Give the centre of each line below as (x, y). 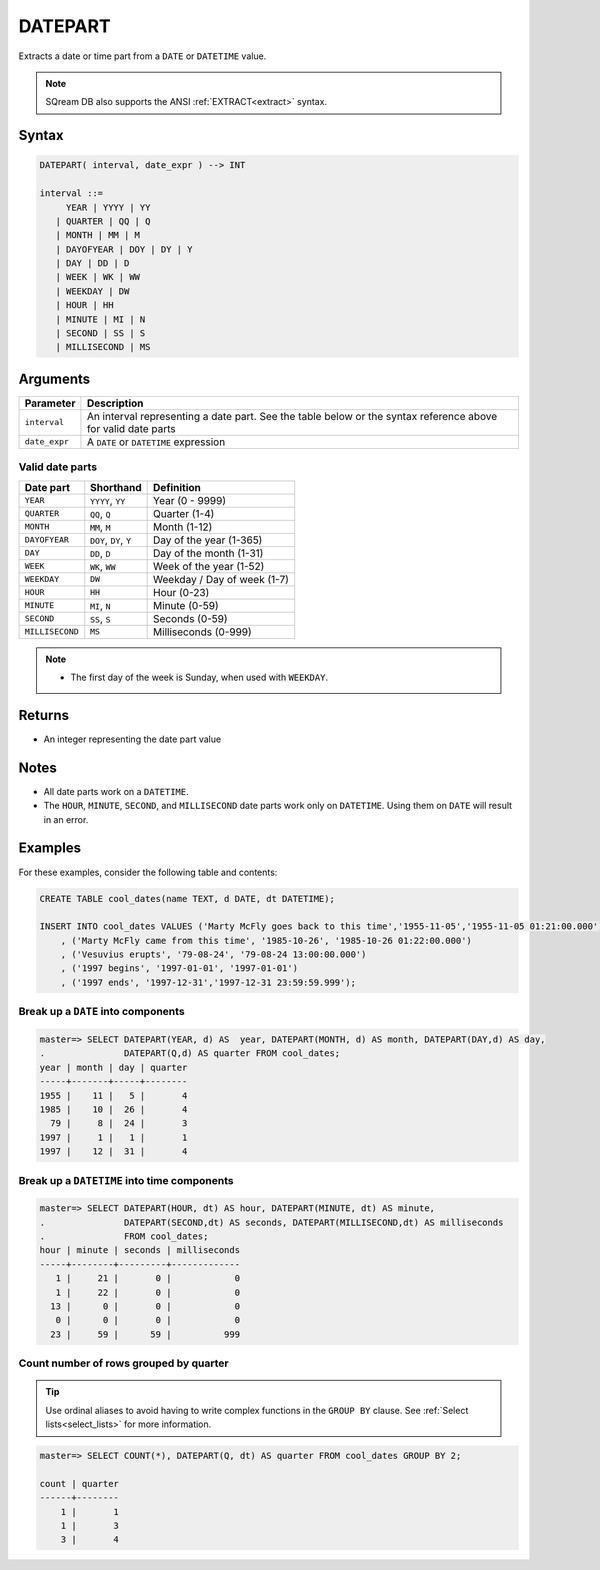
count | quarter (79, 1483)
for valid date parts (131, 428)
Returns (44, 715)
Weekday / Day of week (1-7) (221, 579)
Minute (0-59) (186, 605)
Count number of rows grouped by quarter (123, 1363)
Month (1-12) (183, 527)
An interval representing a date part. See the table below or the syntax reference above (292, 416)
